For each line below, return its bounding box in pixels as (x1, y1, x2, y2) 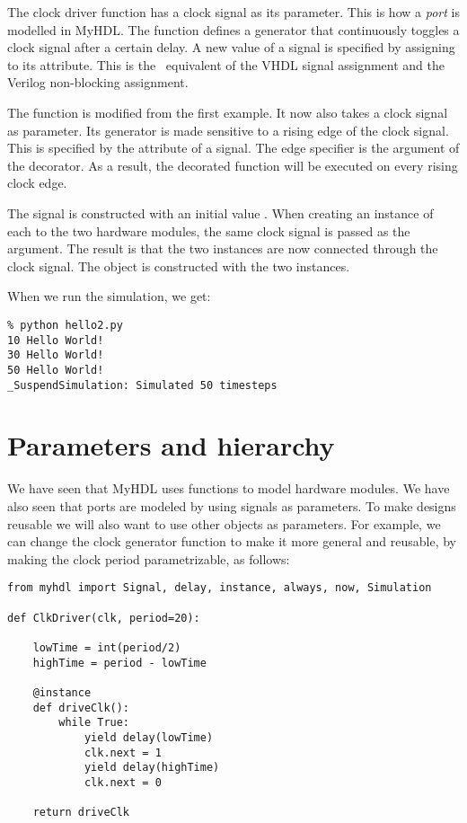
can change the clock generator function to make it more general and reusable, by (7, 532, 456, 551)
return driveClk (32, 806, 130, 819)
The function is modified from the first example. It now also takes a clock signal (7, 102, 448, 121)
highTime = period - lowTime (32, 656, 207, 669)
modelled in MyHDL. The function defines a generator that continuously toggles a (7, 20, 460, 39)
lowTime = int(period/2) (32, 641, 181, 654)
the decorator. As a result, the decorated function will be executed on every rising (7, 155, 458, 174)
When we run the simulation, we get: (7, 287, 211, 305)
